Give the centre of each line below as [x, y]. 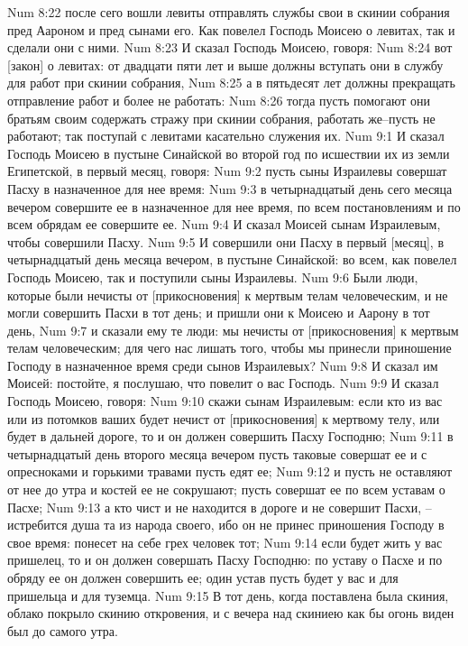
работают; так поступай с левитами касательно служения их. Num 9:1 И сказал [226, 136]
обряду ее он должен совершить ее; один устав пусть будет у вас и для [203, 577]
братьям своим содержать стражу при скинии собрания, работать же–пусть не [221, 118]
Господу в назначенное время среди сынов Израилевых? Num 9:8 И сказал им [223, 365]
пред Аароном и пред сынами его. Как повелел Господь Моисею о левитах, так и [231, 29]
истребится [37, 525]
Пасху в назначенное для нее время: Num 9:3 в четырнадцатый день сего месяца [230, 188]
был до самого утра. [63, 630]
